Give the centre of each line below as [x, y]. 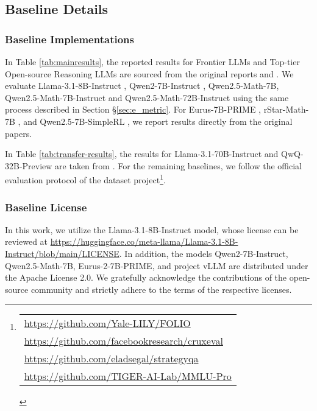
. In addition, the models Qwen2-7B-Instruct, [204, 253]
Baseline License [46, 207]
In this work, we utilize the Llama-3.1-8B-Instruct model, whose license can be [152, 229]
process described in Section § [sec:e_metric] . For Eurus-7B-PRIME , [133, 109]
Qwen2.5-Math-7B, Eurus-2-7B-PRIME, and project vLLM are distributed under [157, 265]
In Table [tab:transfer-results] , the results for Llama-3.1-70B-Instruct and [142, 154]
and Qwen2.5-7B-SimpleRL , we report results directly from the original [158, 121]
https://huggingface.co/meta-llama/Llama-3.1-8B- [144, 241]
